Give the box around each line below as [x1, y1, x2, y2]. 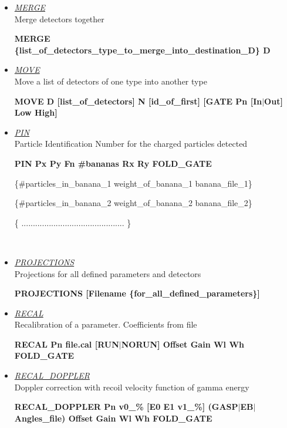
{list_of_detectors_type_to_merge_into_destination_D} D [14, 43, 271, 56]
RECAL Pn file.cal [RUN [14, 338, 119, 350]
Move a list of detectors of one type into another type [14, 75, 207, 87]
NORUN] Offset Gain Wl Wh [121, 338, 245, 350]
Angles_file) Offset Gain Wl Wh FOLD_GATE [14, 412, 212, 424]
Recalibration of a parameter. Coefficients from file [14, 318, 197, 331]
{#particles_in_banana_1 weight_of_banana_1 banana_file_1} [14, 177, 252, 189]
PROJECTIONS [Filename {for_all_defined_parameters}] [14, 287, 260, 299]
